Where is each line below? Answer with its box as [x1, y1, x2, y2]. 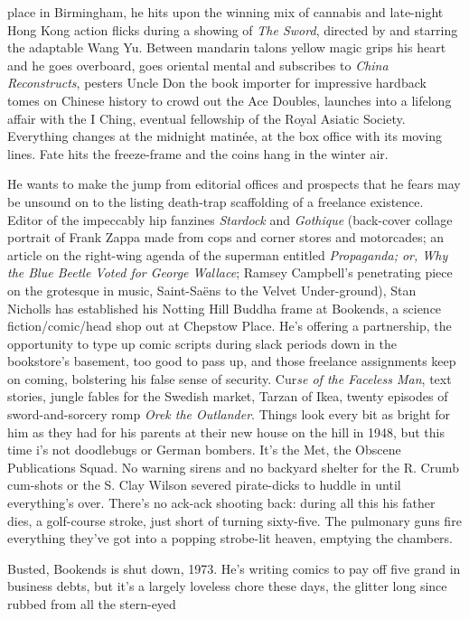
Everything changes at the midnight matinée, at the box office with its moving [7, 127, 443, 145]
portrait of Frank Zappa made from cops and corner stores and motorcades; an [7, 228, 445, 247]
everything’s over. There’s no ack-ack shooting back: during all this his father [7, 493, 436, 512]
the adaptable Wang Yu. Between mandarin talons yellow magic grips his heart [7, 38, 446, 57]
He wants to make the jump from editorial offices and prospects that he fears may [7, 174, 461, 193]
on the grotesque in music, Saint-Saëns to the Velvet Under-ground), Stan [7, 280, 417, 299]
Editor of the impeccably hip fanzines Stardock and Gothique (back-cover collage [7, 210, 453, 229]
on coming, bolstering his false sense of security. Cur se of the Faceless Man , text [7, 369, 452, 388]
